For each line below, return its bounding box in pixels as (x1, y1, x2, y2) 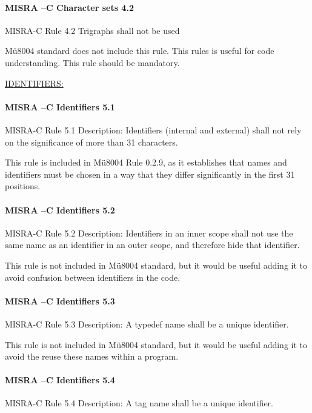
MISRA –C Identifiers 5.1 (5, 100, 115, 113)
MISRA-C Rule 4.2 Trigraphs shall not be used (5, 24, 180, 36)
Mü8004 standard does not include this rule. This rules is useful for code (5, 44, 274, 57)
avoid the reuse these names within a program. (5, 350, 179, 363)
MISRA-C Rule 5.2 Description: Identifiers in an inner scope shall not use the (5, 226, 293, 239)
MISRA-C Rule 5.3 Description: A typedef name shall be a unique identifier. (5, 317, 289, 330)
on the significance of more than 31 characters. (5, 135, 178, 148)
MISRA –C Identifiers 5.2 (5, 203, 115, 216)
